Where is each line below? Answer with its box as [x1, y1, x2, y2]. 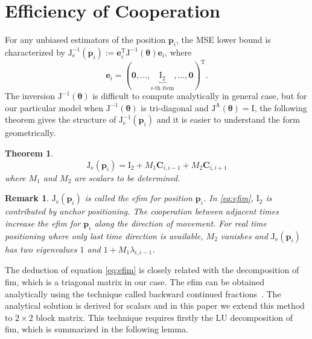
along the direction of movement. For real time [94, 216, 267, 229]
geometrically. [5, 126, 56, 139]
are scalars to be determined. [74, 171, 180, 184]
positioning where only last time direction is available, [5, 229, 203, 242]
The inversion [5, 89, 55, 102]
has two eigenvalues [5, 242, 77, 255]
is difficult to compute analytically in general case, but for [92, 89, 307, 102]
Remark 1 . [5, 192, 49, 204]
